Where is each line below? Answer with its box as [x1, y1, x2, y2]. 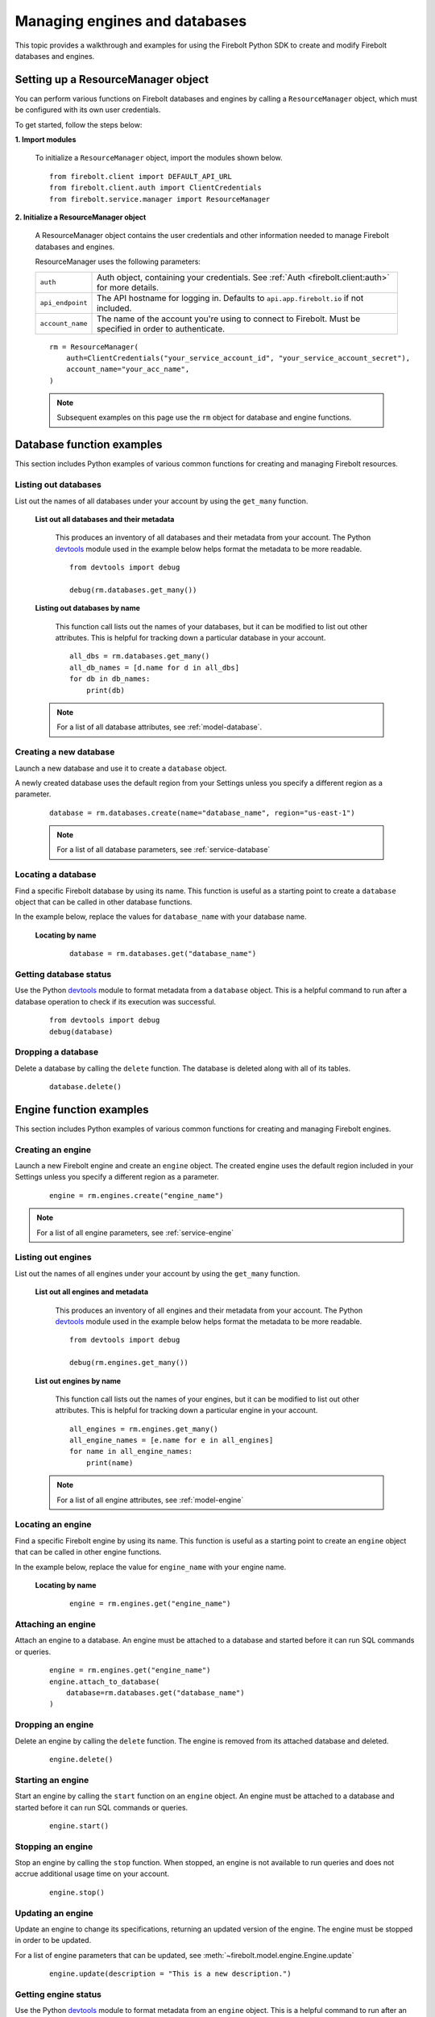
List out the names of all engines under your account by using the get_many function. [14, 1268, 300, 1278]
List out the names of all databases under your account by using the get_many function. [14, 496, 309, 506]
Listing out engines [14, 1251, 92, 1263]
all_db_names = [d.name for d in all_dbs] [69, 662, 240, 672]
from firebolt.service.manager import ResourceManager [49, 194, 271, 203]
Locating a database [14, 869, 97, 880]
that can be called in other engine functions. [14, 1547, 162, 1557]
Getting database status [14, 968, 112, 979]
